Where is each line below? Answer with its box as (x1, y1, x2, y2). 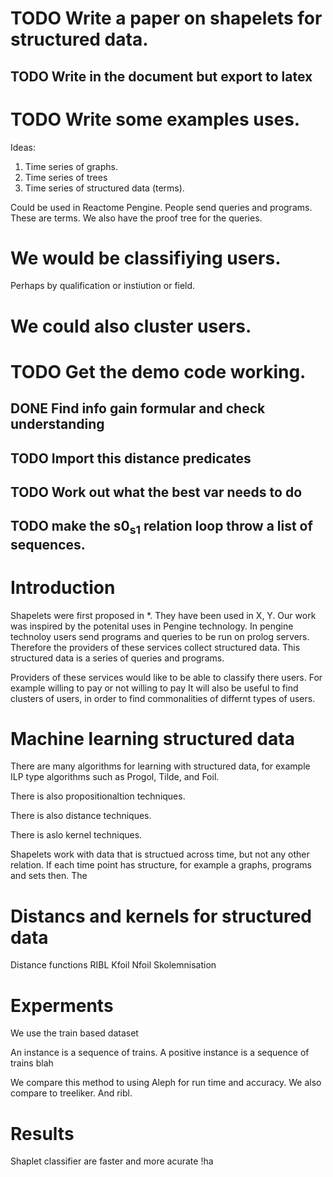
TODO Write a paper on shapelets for (10, 7, 323, 30)
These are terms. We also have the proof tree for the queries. (10, 212, 263, 224)
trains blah (10, 1057, 54, 1069)
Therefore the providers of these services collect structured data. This (10, 641, 301, 653)
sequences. (10, 536, 86, 553)
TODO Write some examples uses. (10, 108, 301, 131)
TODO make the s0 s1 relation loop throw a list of (10, 518, 313, 537)
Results (10, 1122, 75, 1145)
